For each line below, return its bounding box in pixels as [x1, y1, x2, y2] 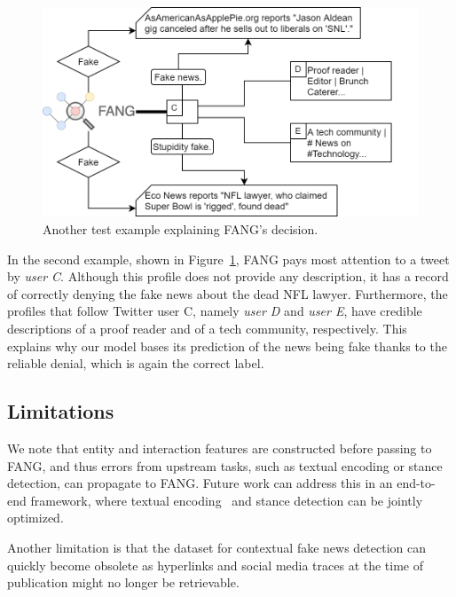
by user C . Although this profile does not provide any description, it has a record [7, 267, 449, 286]
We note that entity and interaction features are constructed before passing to [7, 438, 432, 457]
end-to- [397, 474, 436, 492]
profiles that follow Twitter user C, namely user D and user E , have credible [7, 302, 422, 320]
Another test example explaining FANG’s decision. [43, 220, 318, 239]
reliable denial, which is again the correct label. [7, 354, 264, 373]
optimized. [7, 508, 64, 527]
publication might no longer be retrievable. [7, 573, 240, 592]
